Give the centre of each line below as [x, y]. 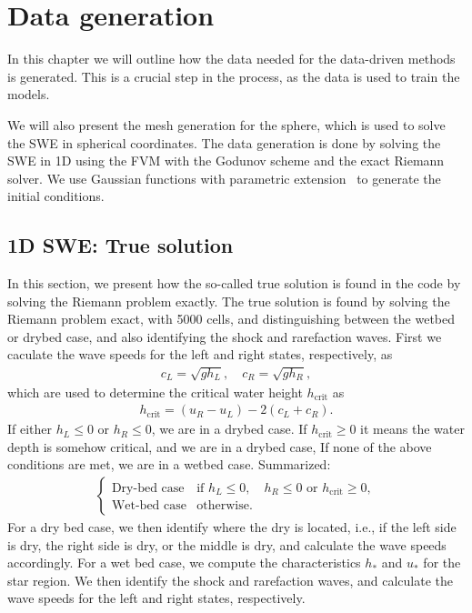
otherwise [223, 506]
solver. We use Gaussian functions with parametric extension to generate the [224, 178]
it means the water [412, 429]
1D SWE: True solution [121, 245]
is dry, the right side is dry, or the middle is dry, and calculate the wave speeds [227, 544]
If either [30, 429]
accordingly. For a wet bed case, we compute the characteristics [184, 563]
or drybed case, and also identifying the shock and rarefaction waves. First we [225, 336]
